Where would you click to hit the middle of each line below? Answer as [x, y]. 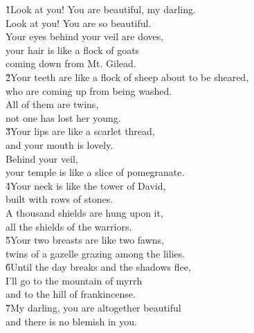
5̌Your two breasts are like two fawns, [85, 240]
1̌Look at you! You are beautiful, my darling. [101, 9]
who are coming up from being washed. [89, 90]
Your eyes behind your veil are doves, [85, 36]
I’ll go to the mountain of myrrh [74, 280]
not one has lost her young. [63, 117]
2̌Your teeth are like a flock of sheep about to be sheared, [127, 76]
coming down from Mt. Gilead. [71, 63]
